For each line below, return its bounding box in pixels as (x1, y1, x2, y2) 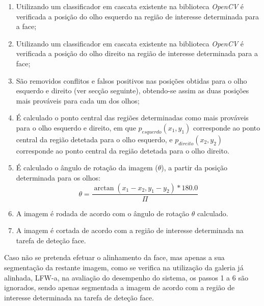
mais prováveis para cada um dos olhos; (16, 95, 140, 106)
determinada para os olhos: (16, 172, 100, 183)
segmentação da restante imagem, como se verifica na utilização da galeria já (4, 262, 244, 272)
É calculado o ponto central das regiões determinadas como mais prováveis (16, 112, 249, 123)
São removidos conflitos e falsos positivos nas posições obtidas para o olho (16, 75, 247, 86)
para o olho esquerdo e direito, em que (16, 122, 136, 133)
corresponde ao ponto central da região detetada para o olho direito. (16, 145, 229, 156)
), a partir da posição (161, 162, 227, 173)
